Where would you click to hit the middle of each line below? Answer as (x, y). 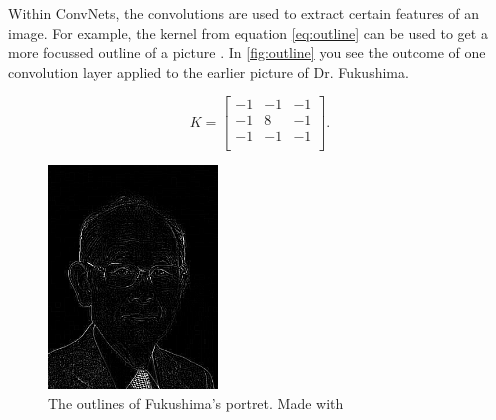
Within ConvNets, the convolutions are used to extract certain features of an (244, 13)
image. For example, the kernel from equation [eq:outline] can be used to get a (248, 32)
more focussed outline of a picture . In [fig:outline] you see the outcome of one (247, 52)
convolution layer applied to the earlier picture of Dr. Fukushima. (208, 71)
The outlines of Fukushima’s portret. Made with (196, 402)
